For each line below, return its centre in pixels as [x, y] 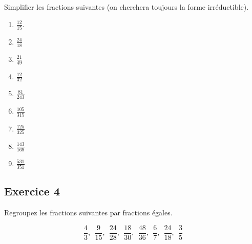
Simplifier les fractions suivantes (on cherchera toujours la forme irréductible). [127, 7]
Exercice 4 [32, 191]
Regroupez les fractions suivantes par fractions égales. [88, 213]
